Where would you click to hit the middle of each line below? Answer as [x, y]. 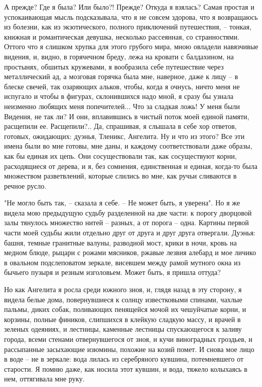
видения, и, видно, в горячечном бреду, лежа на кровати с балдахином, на [119, 56]
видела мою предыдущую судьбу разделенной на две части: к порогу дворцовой [128, 212]
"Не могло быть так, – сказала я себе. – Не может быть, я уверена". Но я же [122, 203]
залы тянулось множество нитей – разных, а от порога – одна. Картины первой [126, 222]
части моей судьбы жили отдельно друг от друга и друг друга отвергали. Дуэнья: [130, 233]
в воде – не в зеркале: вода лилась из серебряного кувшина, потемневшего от [124, 359]
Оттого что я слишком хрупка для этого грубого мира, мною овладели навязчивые [131, 46]
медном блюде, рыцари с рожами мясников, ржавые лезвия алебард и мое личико [130, 252]
